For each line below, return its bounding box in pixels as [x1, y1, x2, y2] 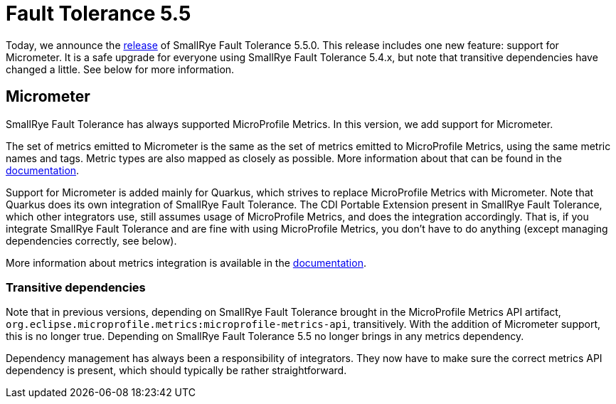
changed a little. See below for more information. [6, 63, 235, 75]
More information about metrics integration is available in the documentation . [6, 256, 366, 269]
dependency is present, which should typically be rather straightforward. [6, 364, 347, 377]
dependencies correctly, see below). [6, 234, 177, 247]
